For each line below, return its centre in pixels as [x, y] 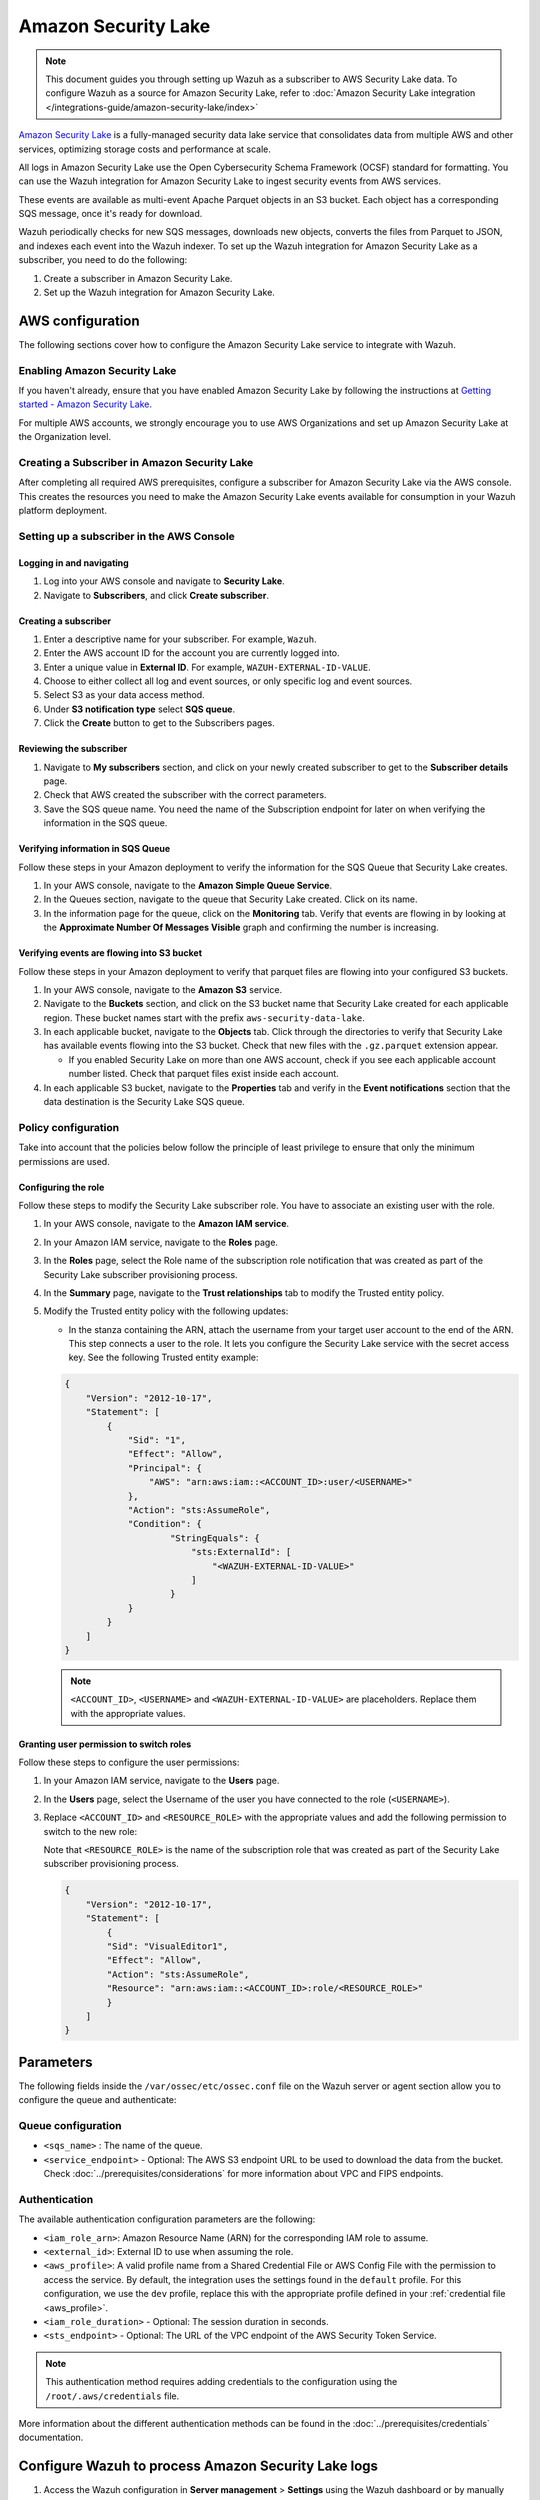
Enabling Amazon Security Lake [97, 370]
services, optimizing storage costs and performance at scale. [145, 149]
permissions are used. [64, 1161]
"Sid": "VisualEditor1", [167, 1946]
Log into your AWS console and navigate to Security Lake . [164, 581]
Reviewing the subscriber [73, 749]
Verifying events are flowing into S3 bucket [110, 953]
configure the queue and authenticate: [97, 2100]
